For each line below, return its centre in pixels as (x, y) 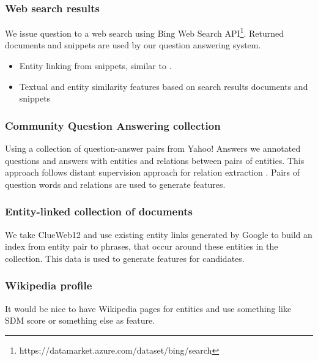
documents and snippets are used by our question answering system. (133, 45)
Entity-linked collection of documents (99, 211)
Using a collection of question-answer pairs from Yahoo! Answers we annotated (153, 148)
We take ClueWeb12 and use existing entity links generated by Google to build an (159, 234)
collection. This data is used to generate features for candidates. (125, 258)
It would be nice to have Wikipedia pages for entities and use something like (148, 308)
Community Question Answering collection (113, 125)
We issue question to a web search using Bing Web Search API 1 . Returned (145, 32)
